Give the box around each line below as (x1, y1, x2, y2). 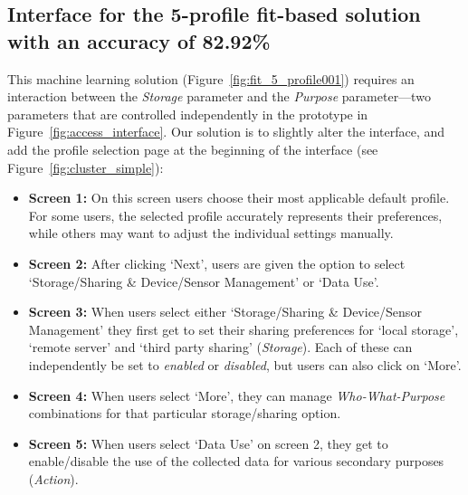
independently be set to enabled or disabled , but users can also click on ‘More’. (28, 355, 462, 374)
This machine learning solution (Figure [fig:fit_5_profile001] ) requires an (7, 69, 415, 88)
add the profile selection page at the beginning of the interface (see (7, 139, 378, 158)
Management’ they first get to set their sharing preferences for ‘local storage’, (28, 319, 459, 338)
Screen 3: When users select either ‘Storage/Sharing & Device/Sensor (28, 302, 422, 321)
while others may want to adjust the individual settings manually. (28, 224, 394, 243)
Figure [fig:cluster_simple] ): (7, 157, 164, 176)
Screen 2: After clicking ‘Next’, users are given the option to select (28, 253, 406, 272)
